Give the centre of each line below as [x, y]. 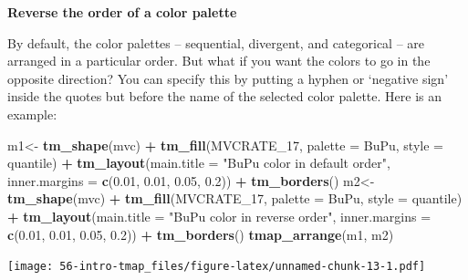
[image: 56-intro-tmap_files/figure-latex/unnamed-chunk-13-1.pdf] [217, 267]
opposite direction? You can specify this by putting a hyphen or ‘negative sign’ [228, 78]
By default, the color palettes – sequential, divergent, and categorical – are [216, 42]
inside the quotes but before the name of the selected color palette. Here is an [224, 96]
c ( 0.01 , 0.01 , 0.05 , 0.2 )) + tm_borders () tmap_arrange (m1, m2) [201, 234]
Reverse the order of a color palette [122, 12]
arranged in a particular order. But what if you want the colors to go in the [219, 61]
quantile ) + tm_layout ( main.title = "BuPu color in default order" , [199, 163]
